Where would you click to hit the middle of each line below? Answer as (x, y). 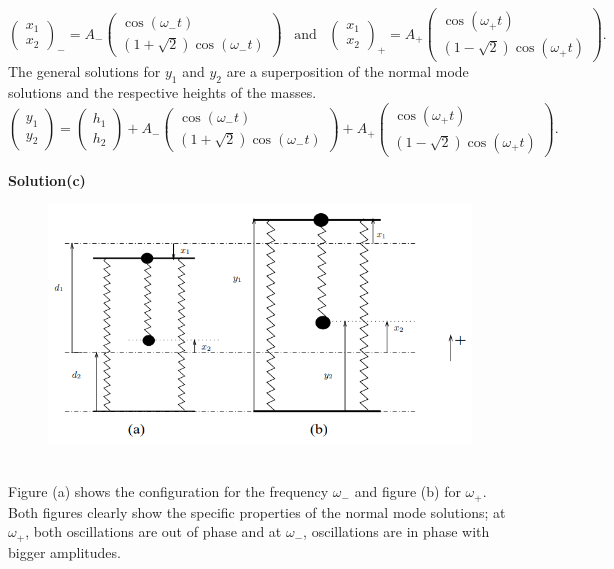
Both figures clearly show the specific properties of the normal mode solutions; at (257, 511)
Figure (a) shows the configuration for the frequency (168, 491)
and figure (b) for (407, 491)
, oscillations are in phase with (396, 531)
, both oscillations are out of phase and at (153, 531)
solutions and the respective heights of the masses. (162, 91)
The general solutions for (84, 71)
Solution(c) (47, 179)
